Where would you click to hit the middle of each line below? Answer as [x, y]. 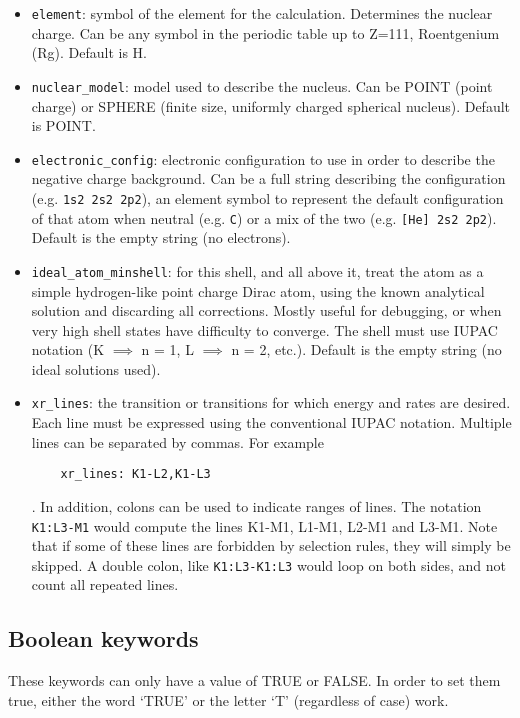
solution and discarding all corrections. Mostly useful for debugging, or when [266, 310]
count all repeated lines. [105, 584]
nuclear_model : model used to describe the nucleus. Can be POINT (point [262, 85]
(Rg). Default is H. [89, 52]
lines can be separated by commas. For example [177, 441]
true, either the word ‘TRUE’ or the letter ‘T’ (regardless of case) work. [228, 699]
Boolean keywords [103, 638]
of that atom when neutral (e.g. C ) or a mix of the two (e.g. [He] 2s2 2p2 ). [264, 217]
